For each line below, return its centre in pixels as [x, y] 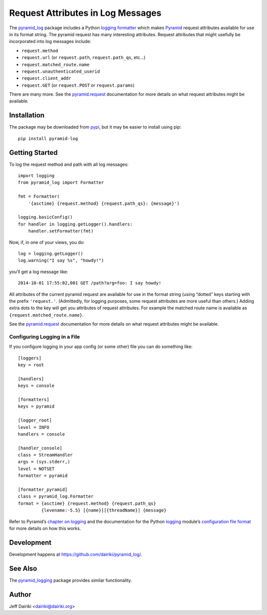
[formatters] [34, 399]
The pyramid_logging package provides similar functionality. [70, 580]
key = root [31, 365]
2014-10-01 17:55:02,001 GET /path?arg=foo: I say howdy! [90, 283]
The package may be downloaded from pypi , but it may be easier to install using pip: [95, 127]
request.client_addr [46, 78]
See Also [23, 568]
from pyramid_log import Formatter [61, 183]
